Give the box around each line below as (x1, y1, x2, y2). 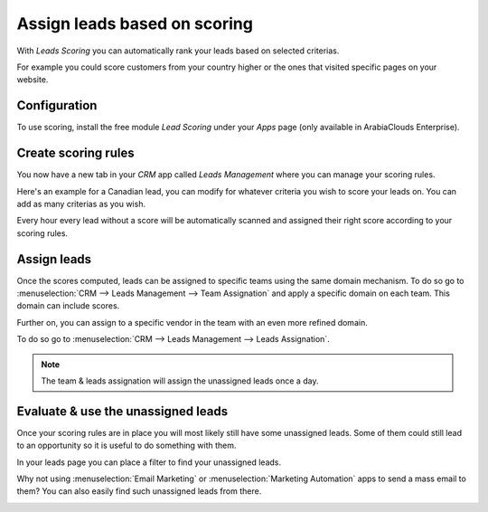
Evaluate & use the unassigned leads (16, 403, 229, 419)
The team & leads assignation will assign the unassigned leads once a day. (41, 375, 319, 386)
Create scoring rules (16, 146, 135, 161)
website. (16, 74, 49, 85)
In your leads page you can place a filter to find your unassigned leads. (16, 457, 282, 468)
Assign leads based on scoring (16, 14, 253, 33)
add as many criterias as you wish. (16, 198, 146, 209)
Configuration (16, 98, 98, 113)
